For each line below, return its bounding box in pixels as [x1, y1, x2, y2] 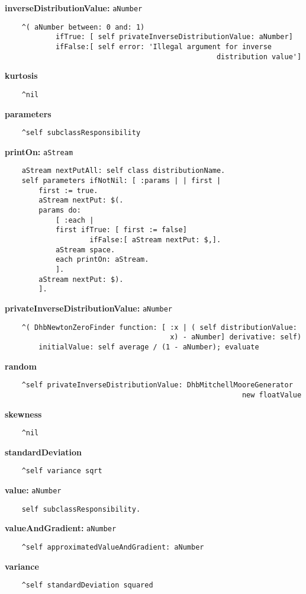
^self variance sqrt [21, 467, 102, 476]
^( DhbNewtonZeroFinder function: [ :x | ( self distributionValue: [21, 323, 297, 332]
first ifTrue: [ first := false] [55, 226, 187, 235]
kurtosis [5, 69, 38, 82]
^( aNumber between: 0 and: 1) [21, 23, 145, 31]
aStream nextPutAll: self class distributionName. [21, 166, 226, 175]
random [5, 359, 37, 372]
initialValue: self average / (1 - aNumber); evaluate [38, 342, 259, 351]
